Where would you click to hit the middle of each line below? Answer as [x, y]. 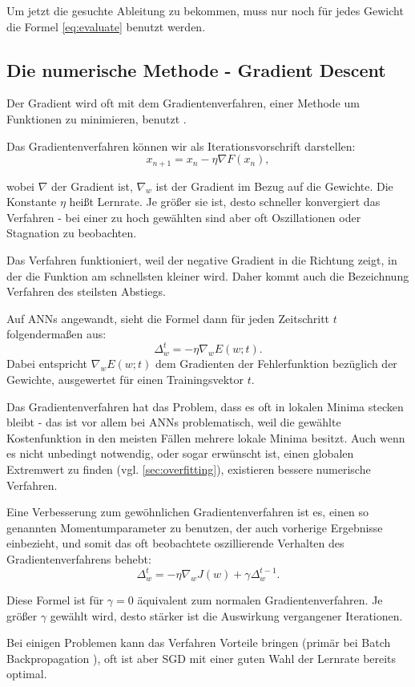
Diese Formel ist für [55, 600]
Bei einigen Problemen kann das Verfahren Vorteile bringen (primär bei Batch [199, 643]
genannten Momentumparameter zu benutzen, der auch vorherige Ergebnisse [195, 527]
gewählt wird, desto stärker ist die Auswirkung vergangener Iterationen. [226, 615]
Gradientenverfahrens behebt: [79, 559]
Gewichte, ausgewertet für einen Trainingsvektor [125, 380]
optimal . [27, 674]
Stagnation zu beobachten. [72, 233]
